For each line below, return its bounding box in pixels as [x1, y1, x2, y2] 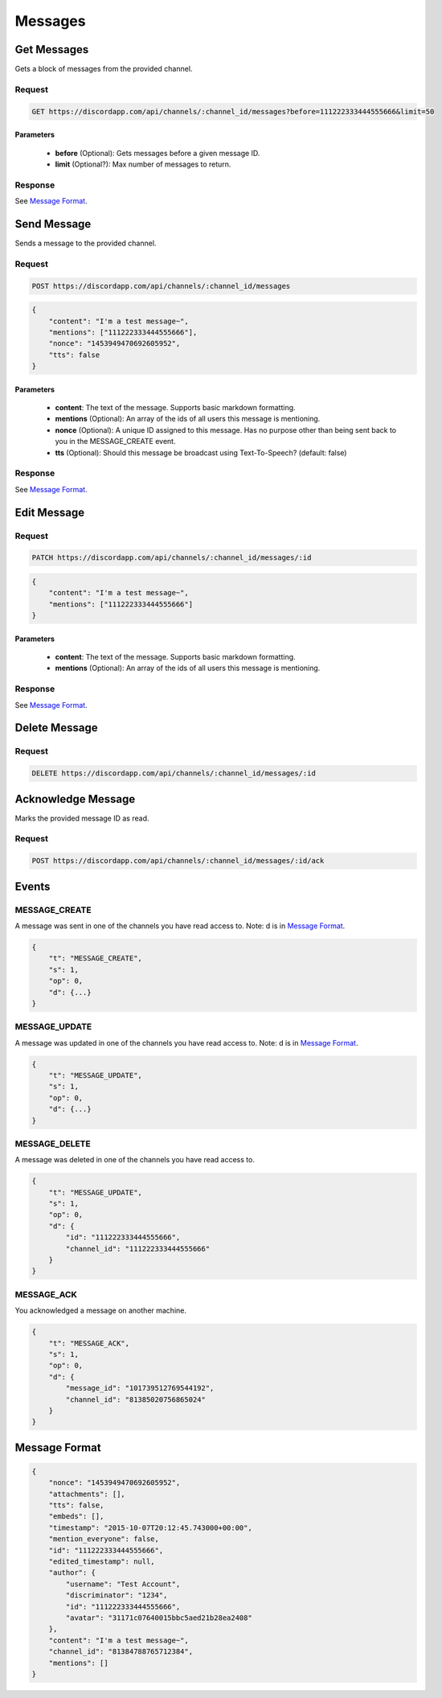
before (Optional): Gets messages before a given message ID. [55, 148, 260, 158]
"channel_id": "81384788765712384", [48, 1647, 193, 1656]
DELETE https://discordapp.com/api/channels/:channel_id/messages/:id [31, 769, 317, 778]
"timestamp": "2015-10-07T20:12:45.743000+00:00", [48, 1523, 252, 1532]
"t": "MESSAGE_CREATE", [48, 954, 142, 963]
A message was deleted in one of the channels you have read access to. [14, 1155, 255, 1165]
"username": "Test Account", [65, 1579, 181, 1589]
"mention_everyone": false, [48, 1535, 160, 1544]
